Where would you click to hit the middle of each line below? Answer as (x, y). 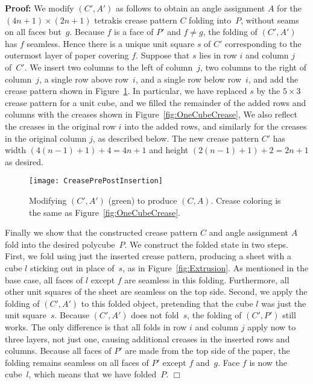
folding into (210, 20)
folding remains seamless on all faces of (77, 362)
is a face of (134, 32)
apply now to (272, 326)
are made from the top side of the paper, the (207, 351)
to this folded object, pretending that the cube (167, 303)
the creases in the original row (61, 126)
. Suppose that (163, 55)
